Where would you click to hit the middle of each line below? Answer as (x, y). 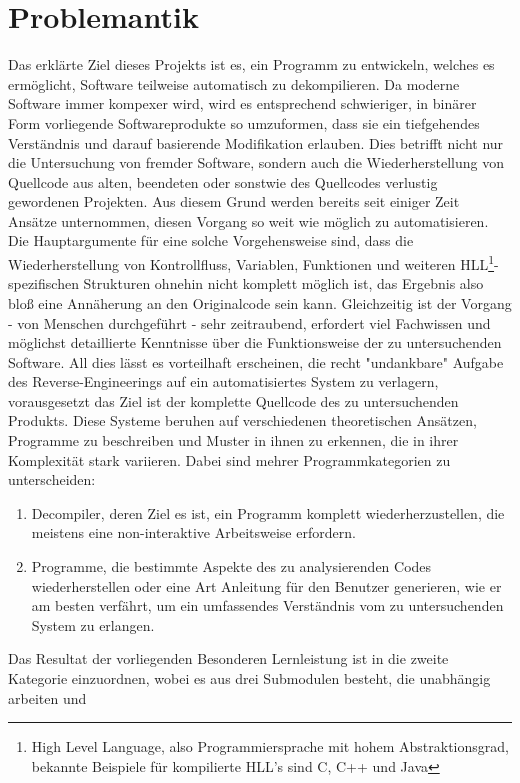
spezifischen (43, 283)
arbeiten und (47, 697)
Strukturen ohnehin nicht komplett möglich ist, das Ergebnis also (283, 283)
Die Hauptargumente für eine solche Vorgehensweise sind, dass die (211, 240)
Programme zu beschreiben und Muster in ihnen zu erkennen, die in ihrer (233, 440)
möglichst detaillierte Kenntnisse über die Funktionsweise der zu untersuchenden (255, 342)
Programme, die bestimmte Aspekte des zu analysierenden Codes (231, 566)
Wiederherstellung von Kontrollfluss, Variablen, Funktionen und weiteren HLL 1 (251, 262)
